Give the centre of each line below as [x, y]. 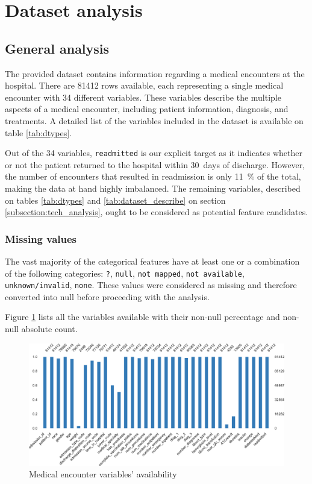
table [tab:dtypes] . [38, 132]
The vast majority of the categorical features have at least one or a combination [152, 261]
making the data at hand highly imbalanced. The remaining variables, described [153, 188]
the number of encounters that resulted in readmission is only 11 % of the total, [153, 176]
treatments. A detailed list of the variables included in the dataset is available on [154, 120]
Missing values [41, 238]
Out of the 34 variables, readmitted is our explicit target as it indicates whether [154, 153]
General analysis [57, 48]
